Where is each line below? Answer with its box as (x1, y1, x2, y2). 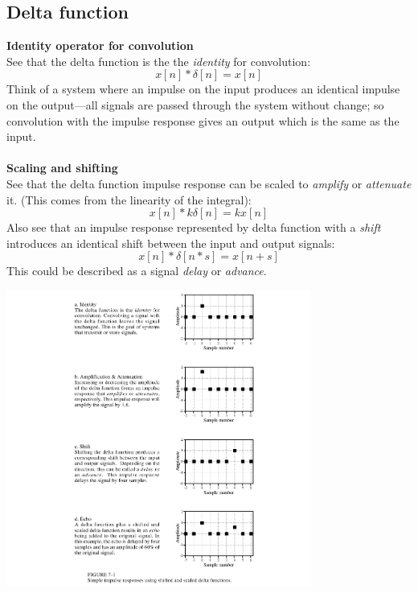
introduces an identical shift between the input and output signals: (6, 234, 335, 251)
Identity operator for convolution (6, 37, 194, 54)
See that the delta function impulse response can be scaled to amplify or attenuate (6, 175, 412, 191)
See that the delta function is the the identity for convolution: (6, 52, 311, 69)
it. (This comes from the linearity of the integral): (6, 191, 252, 208)
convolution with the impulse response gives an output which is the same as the (6, 112, 400, 129)
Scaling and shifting (6, 159, 118, 176)
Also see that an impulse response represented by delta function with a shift (6, 219, 381, 236)
